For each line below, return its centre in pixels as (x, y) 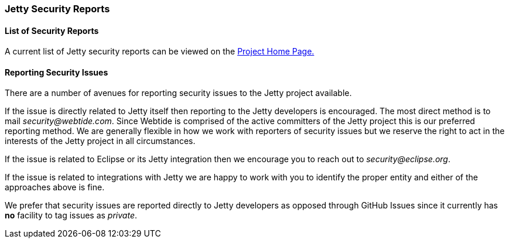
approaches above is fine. (55, 187)
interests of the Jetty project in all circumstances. (100, 141)
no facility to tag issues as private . (71, 215)
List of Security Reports (52, 30)
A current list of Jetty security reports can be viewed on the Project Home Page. (160, 52)
